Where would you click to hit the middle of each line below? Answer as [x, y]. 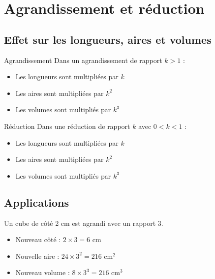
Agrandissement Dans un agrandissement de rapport [83, 60]
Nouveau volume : [43, 272]
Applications [37, 202]
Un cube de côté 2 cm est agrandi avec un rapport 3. [84, 223]
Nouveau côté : [38, 239]
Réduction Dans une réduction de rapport [67, 126]
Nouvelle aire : [37, 256]
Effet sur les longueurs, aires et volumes [108, 39]
